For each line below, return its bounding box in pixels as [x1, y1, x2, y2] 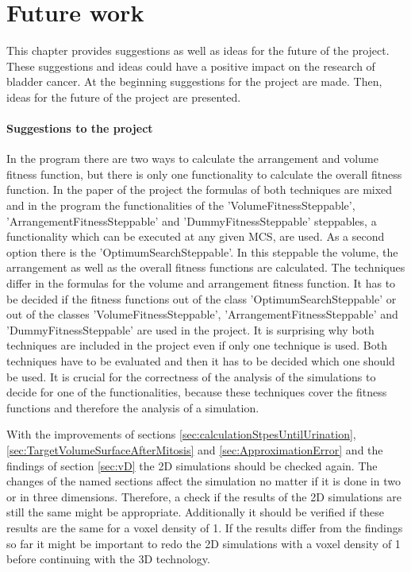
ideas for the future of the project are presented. [6, 88, 241, 105]
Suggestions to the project [6, 120, 153, 137]
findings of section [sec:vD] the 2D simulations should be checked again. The [6, 457, 378, 473]
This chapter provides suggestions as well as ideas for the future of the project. [6, 42, 390, 59]
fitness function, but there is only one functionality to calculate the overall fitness [6, 165, 402, 182]
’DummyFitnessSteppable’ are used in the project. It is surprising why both [6, 321, 375, 338]
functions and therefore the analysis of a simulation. [6, 399, 259, 415]
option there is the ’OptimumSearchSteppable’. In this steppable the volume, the [6, 243, 398, 260]
